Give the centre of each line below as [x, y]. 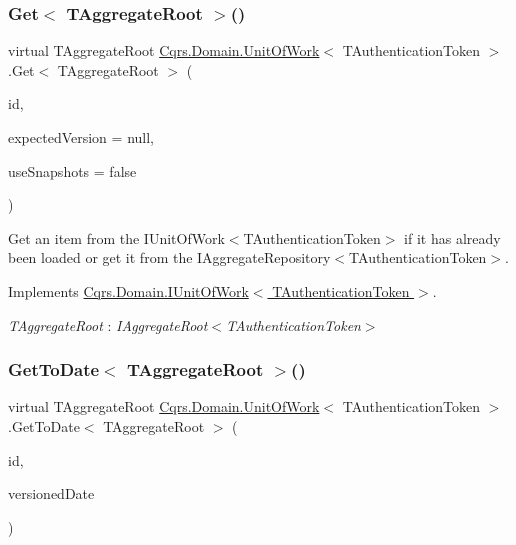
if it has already [452, 237]
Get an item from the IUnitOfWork [116, 237]
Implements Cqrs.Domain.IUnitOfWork [128, 290]
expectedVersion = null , [81, 137]
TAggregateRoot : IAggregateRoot [108, 324]
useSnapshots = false [72, 170]
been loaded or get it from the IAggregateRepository [169, 257]
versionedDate [51, 493]
